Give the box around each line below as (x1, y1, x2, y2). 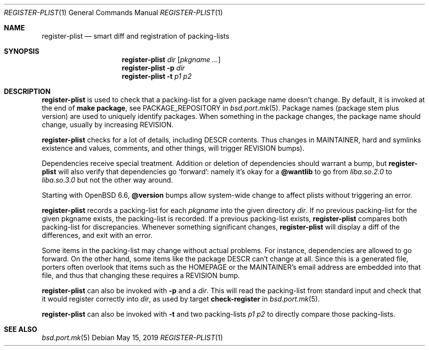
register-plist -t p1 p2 (121, 72, 192, 80)
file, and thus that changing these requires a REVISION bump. (42, 271, 240, 280)
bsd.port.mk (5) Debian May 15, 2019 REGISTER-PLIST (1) (42, 333, 223, 342)
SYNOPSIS (4, 47, 40, 55)
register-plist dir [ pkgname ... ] (121, 55, 221, 64)
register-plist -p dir (121, 64, 185, 72)
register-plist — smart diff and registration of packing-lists (42, 32, 230, 40)
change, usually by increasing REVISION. (42, 120, 174, 129)
